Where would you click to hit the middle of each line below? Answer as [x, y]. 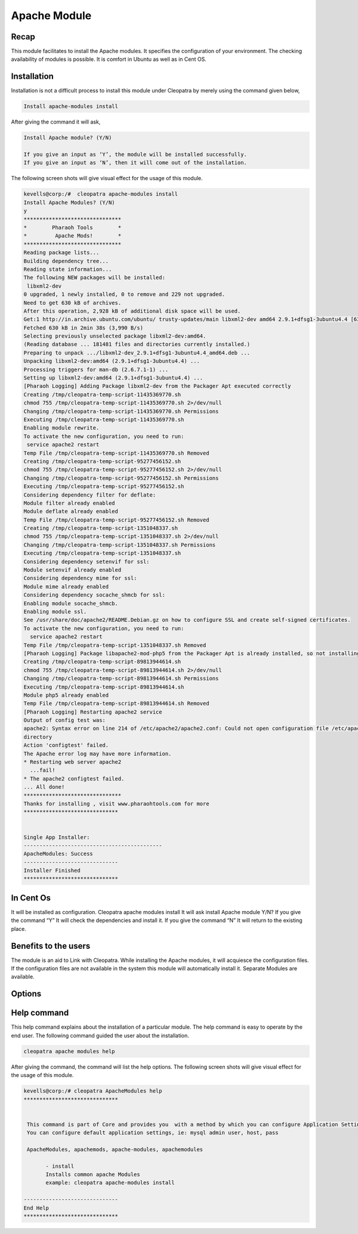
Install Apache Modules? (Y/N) [70, 202]
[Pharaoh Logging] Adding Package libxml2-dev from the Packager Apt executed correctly [158, 386]
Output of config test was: [64, 720]
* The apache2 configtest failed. [74, 778]
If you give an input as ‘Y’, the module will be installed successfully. [135, 155]
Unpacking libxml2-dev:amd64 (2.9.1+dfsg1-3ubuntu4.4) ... [112, 361]
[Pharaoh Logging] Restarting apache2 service [93, 712]
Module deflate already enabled [71, 511]
